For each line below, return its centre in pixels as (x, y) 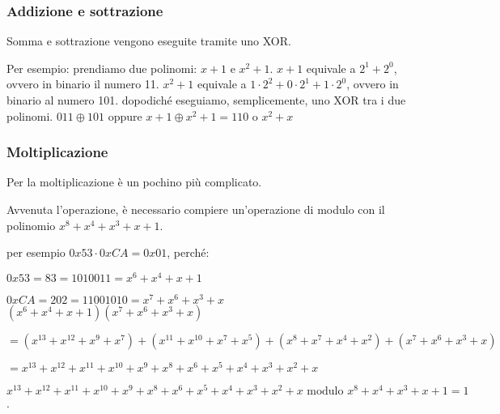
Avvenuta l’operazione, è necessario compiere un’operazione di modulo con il (196, 209)
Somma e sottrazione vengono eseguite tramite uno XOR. (149, 41)
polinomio (31, 225)
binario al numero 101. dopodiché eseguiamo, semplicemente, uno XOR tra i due (206, 100)
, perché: (188, 252)
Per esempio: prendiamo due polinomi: (102, 68)
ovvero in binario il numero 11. (83, 84)
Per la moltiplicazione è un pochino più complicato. (134, 182)
